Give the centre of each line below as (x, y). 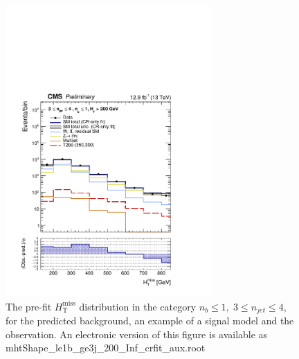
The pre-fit (29, 306)
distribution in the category (138, 306)
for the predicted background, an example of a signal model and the (150, 320)
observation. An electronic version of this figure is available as (137, 334)
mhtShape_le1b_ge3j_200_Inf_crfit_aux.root (106, 348)
